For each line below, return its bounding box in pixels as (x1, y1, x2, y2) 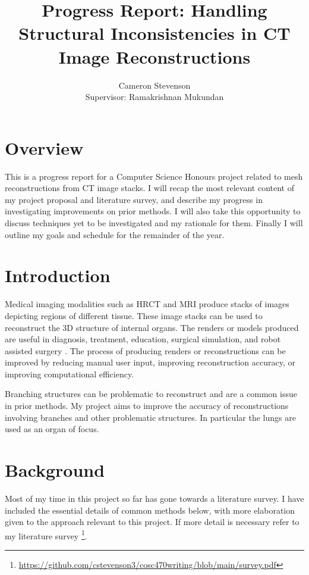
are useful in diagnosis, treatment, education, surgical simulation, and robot (5, 333, 281, 345)
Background (5, 458, 105, 482)
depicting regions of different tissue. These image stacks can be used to (5, 309, 263, 321)
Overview (5, 135, 84, 160)
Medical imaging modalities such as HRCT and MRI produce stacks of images (5, 298, 289, 310)
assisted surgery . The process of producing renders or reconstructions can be (5, 344, 286, 357)
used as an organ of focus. (5, 423, 99, 435)
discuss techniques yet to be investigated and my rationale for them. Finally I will (5, 217, 303, 229)
